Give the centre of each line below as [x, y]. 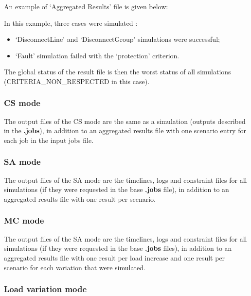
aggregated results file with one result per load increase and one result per [115, 257]
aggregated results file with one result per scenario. [80, 199]
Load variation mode [45, 289]
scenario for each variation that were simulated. [75, 267]
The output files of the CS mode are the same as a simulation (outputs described [125, 121]
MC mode [24, 220]
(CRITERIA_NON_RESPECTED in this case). [77, 81]
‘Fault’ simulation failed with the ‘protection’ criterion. [97, 55]
